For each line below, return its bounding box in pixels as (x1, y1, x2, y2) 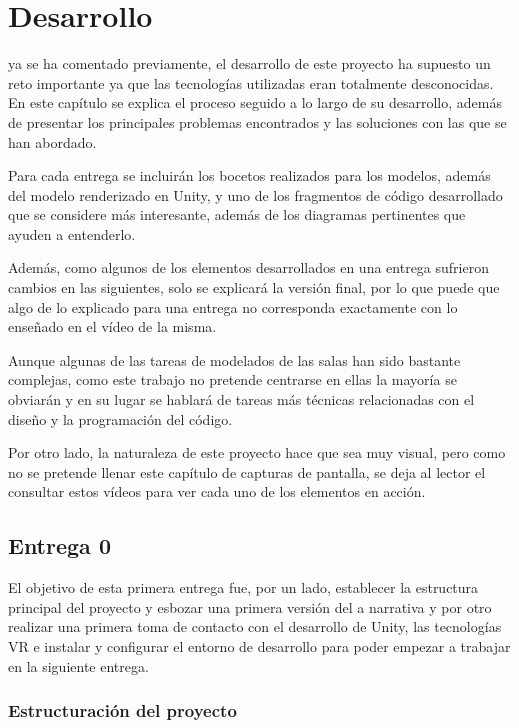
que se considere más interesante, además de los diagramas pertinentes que (8, 204, 466, 225)
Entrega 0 (8, 530, 111, 561)
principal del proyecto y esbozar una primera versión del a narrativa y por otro (8, 596, 492, 617)
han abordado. (8, 131, 97, 152)
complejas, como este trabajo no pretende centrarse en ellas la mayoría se (8, 369, 457, 390)
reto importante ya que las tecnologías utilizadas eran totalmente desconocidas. (8, 72, 494, 93)
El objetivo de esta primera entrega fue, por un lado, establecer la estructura (8, 577, 479, 598)
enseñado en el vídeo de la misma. (8, 316, 217, 337)
